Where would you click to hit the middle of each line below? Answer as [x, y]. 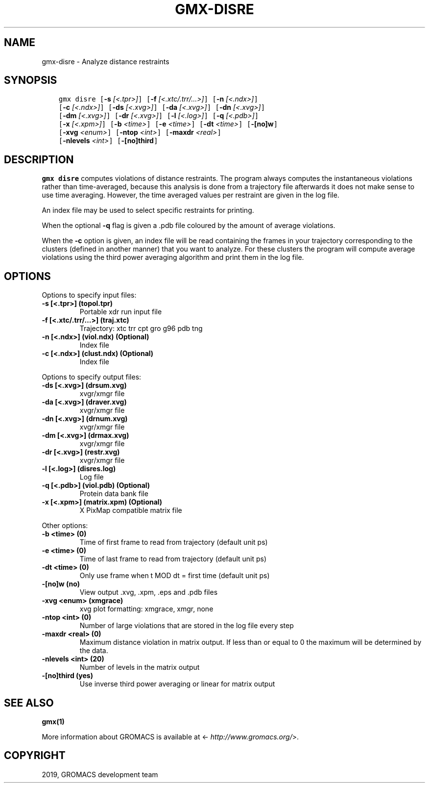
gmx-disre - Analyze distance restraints [106, 61]
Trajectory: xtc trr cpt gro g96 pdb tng [141, 329]
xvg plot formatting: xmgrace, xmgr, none [146, 609]
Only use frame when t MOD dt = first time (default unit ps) [175, 576]
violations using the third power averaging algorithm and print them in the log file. [173, 257]
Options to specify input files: [89, 295]
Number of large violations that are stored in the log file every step [187, 626]
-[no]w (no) [61, 584]
